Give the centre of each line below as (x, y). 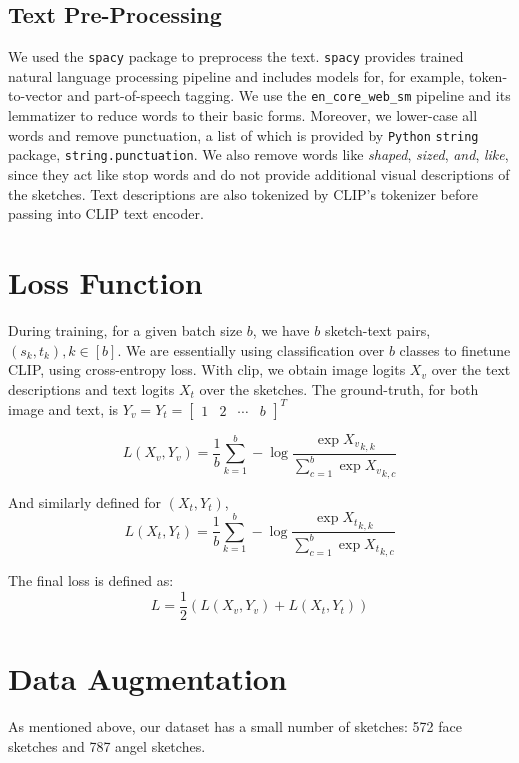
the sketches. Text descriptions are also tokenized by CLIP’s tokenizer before (243, 193)
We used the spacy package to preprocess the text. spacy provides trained (236, 56)
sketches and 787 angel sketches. (107, 745)
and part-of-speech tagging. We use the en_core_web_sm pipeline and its (289, 95)
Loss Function (105, 281)
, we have (281, 329)
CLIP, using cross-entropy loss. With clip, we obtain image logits (207, 369)
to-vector (35, 95)
